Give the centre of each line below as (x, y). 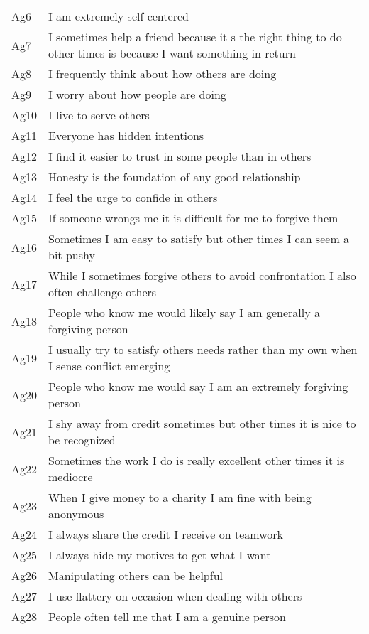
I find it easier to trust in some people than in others (180, 156)
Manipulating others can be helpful (136, 575)
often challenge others (103, 292)
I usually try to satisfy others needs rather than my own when (203, 349)
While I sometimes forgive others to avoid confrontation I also (202, 275)
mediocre (71, 477)
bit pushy (72, 255)
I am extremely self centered (119, 16)
